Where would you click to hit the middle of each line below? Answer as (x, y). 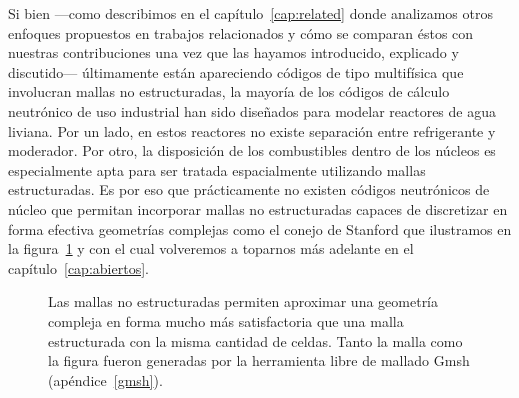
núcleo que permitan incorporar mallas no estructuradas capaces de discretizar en (258, 208)
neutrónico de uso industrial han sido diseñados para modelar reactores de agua (252, 110)
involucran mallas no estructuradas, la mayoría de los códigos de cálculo (229, 91)
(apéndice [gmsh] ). (105, 379)
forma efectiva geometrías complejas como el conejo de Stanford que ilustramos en (260, 228)
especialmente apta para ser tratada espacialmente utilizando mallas (217, 169)
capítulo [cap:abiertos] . (78, 267)
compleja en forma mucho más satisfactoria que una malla (226, 320)
